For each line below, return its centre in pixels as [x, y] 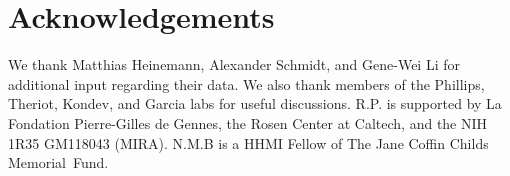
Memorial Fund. [58, 162]
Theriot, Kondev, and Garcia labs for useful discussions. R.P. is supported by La [255, 103]
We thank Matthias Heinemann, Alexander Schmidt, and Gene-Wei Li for [234, 64]
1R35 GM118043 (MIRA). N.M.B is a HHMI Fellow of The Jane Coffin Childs [248, 142]
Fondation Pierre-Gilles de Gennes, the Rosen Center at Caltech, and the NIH [248, 122]
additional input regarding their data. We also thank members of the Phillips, [246, 83]
